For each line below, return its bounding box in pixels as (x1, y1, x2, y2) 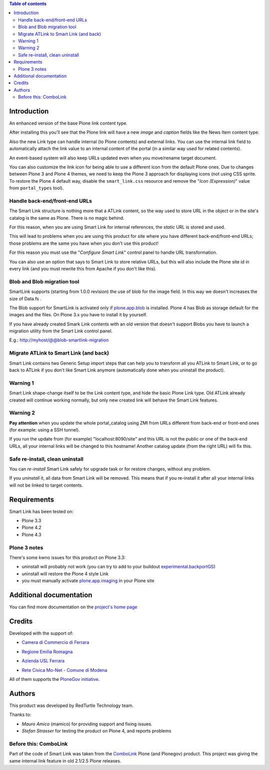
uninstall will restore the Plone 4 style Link (21, 571, 108, 577)
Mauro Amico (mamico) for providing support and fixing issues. (21, 721, 152, 727)
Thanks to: (9, 711, 31, 718)
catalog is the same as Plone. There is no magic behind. (9, 215, 124, 221)
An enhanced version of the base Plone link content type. (9, 120, 127, 126)
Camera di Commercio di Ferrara (21, 639, 89, 645)
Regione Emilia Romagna (21, 648, 73, 654)
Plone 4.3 (21, 531, 41, 538)
